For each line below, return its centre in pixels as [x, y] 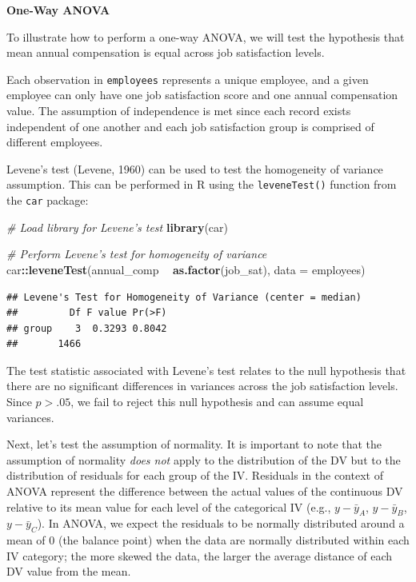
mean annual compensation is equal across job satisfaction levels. [166, 52]
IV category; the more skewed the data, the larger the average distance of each [200, 555]
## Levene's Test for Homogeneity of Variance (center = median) [184, 297]
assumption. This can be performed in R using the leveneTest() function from [202, 184]
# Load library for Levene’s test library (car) [118, 227]
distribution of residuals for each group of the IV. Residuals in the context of [195, 475]
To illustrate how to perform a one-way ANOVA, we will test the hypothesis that [206, 36]
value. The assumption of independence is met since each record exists [179, 111]
